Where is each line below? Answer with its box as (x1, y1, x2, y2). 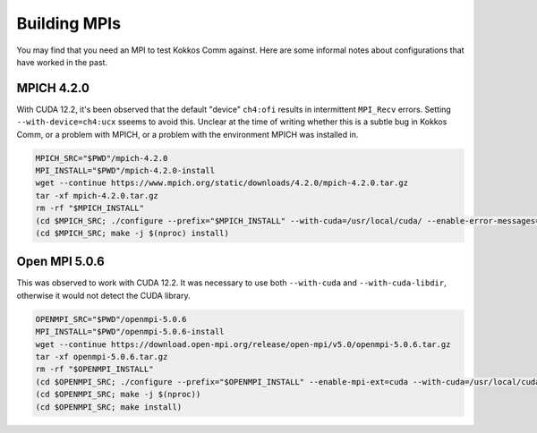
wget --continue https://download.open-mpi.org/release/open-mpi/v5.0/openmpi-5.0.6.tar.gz (35, 339, 451, 349)
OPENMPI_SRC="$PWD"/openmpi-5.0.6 (35, 314, 187, 324)
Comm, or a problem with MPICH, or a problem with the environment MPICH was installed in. (16, 129, 359, 140)
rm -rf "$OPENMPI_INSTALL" (35, 364, 154, 375)
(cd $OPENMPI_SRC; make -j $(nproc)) (35, 389, 201, 400)
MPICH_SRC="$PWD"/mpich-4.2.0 (35, 153, 168, 163)
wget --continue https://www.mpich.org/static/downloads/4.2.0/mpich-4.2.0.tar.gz (35, 178, 409, 188)
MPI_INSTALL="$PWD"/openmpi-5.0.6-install (35, 327, 225, 337)
